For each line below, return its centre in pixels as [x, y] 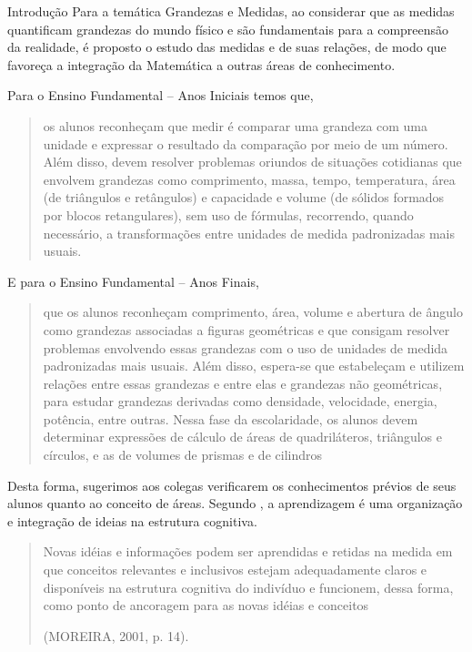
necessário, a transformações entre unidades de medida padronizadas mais [249, 233]
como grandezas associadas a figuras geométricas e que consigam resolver [246, 329]
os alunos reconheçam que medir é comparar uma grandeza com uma [236, 125]
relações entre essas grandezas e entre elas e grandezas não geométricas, [243, 383]
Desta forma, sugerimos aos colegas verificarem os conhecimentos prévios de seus [232, 485]
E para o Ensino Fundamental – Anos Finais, [133, 281]
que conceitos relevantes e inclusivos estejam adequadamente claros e [235, 570]
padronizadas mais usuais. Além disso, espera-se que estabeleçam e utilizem [254, 366]
